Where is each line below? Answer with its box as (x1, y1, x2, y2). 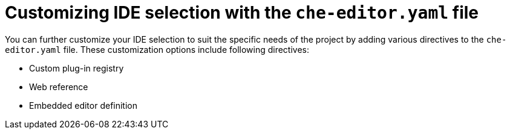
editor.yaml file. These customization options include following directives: (5, 44, 310, 55)
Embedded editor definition (29, 100, 138, 111)
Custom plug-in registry (29, 62, 124, 73)
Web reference (29, 81, 88, 92)
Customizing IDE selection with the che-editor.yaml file (5, 2, 479, 23)
